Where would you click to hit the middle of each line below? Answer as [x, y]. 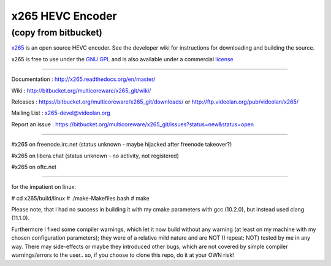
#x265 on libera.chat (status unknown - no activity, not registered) [95, 156]
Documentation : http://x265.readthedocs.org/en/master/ [83, 79]
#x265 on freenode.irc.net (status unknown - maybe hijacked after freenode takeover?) [122, 145]
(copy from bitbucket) [57, 32]
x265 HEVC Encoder [64, 16]
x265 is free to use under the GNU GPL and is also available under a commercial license [123, 59]
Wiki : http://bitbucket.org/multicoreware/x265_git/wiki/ [81, 90]
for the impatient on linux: [44, 187]
